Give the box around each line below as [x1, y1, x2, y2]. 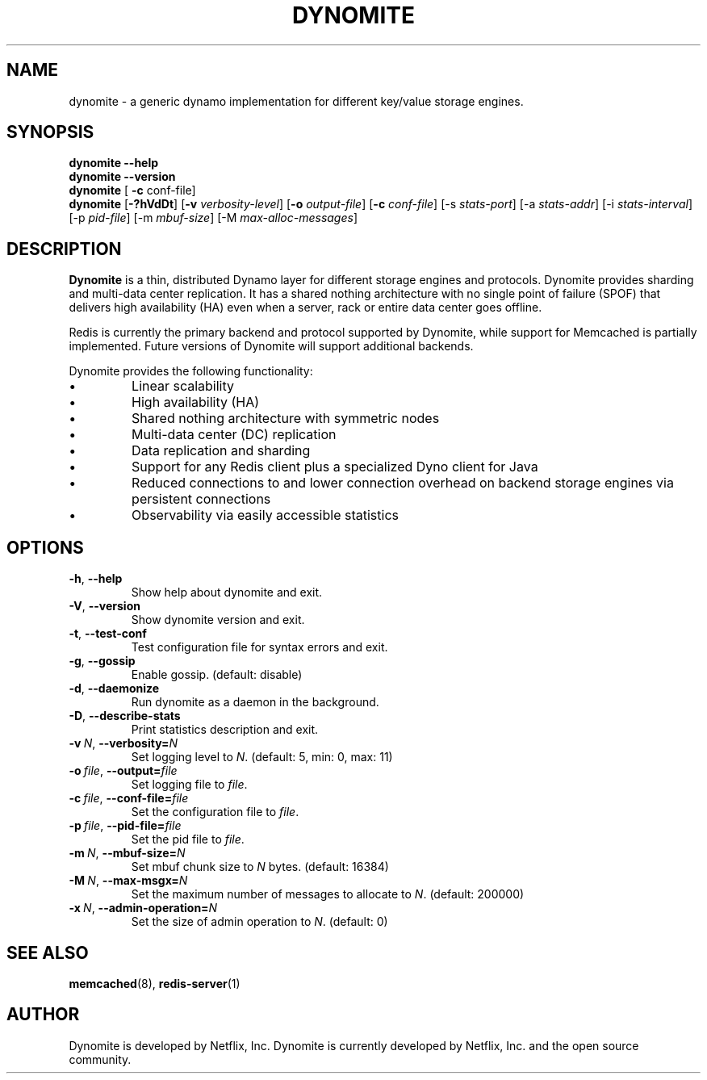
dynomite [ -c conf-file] [69, 183, 196, 198]
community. [69, 1052, 132, 1066]
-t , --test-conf [69, 626, 147, 641]
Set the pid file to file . [131, 832, 245, 847]
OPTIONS [6, 537, 84, 558]
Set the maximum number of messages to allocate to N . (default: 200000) [131, 887, 525, 902]
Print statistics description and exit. [131, 722, 319, 737]
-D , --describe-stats [69, 709, 181, 723]
